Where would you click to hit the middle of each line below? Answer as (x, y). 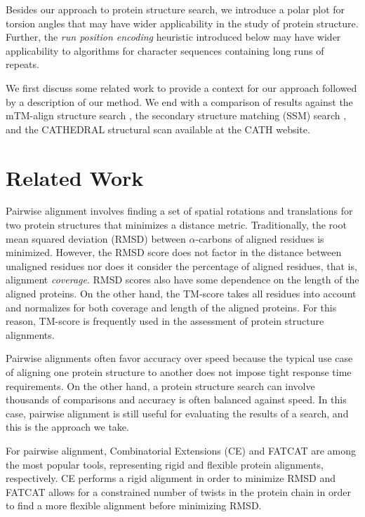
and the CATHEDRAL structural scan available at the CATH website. (158, 129)
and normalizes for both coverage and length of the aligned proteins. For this (171, 307)
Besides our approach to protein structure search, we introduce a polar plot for (175, 9)
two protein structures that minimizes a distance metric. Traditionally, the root (176, 225)
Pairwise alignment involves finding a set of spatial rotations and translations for (179, 211)
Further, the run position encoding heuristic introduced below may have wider (173, 37)
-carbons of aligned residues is (260, 238)
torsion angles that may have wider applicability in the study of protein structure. (182, 23)
